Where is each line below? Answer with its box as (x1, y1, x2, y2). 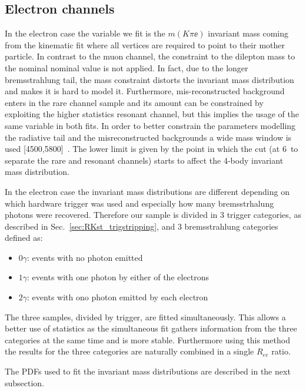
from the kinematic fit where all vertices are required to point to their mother (5, 38, 285, 51)
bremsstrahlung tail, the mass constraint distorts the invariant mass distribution (5, 73, 294, 85)
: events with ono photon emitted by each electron (27, 291, 208, 303)
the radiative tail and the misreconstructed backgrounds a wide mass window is (5, 131, 292, 143)
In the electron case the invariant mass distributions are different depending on (5, 185, 290, 197)
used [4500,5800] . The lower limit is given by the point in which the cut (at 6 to (5, 143, 298, 155)
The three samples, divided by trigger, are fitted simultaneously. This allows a (5, 310, 286, 323)
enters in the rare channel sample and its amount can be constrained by (5, 96, 264, 108)
